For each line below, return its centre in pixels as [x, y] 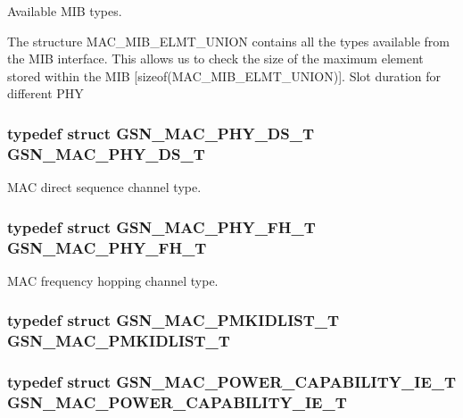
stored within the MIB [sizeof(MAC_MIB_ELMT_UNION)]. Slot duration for [224, 75]
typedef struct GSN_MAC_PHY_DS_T [161, 133]
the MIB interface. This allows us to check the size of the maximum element [215, 59]
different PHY [45, 93]
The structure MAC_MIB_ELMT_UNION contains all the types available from [228, 41]
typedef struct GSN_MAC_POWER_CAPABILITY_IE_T [232, 382]
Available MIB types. [65, 11]
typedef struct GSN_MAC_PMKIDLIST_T [174, 320]
